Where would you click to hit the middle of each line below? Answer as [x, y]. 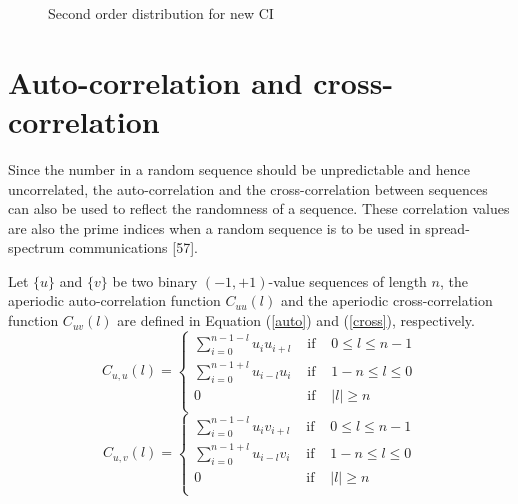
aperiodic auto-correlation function [114, 300]
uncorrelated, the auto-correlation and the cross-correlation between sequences [248, 188]
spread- [447, 227]
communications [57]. [133, 247]
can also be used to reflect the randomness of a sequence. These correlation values [259, 208]
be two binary [155, 280]
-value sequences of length [347, 280]
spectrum [36, 247]
